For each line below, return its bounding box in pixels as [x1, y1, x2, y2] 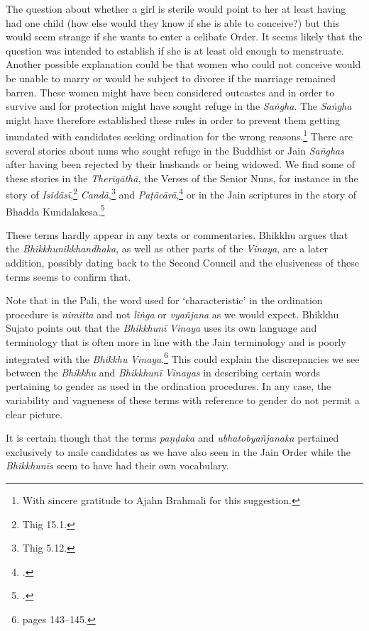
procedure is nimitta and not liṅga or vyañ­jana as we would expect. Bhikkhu [6, 306, 339, 321]
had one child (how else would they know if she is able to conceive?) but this [6, 15, 340, 30]
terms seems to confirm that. [6, 269, 131, 284]
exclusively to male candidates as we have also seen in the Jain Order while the [6, 444, 351, 459]
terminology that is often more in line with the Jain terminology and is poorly [6, 335, 346, 350]
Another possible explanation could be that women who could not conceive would [6, 57, 361, 72]
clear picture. [6, 406, 63, 421]
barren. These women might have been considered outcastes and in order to [6, 84, 335, 99]
